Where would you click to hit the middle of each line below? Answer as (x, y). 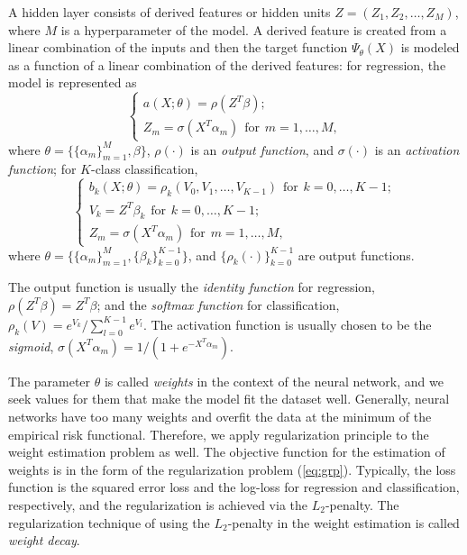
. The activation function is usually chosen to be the (287, 324)
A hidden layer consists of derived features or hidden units (169, 12)
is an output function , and (262, 149)
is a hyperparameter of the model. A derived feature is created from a (254, 29)
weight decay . (44, 540)
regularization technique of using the (109, 522)
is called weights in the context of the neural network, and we (274, 381)
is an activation (417, 149)
